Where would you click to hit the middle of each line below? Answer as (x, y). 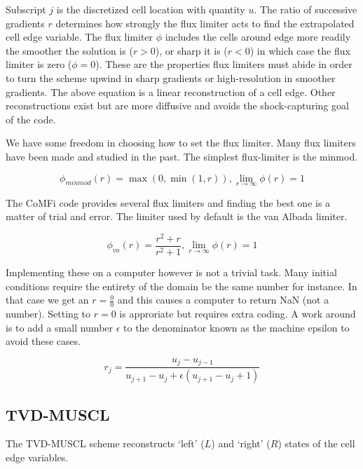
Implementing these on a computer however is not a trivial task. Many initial (171, 272)
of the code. (31, 119)
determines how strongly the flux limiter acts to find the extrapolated (205, 23)
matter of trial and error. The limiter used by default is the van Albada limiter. (177, 216)
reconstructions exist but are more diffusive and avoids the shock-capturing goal (177, 106)
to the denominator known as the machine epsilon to (237, 327)
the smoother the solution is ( (69, 50)
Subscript (26, 9)
